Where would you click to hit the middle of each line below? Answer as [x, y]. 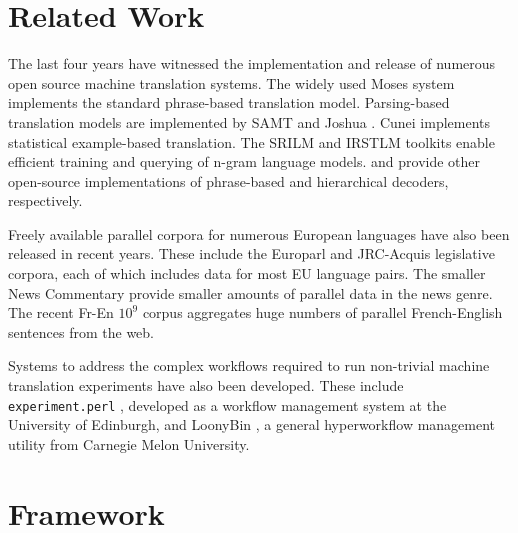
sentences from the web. [81, 331]
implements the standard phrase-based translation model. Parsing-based [229, 102]
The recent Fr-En [61, 312]
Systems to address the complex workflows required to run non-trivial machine [249, 365]
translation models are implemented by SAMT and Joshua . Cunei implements [249, 121]
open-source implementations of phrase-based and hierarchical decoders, [228, 180]
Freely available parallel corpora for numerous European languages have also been [259, 233]
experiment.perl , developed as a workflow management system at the [227, 404]
